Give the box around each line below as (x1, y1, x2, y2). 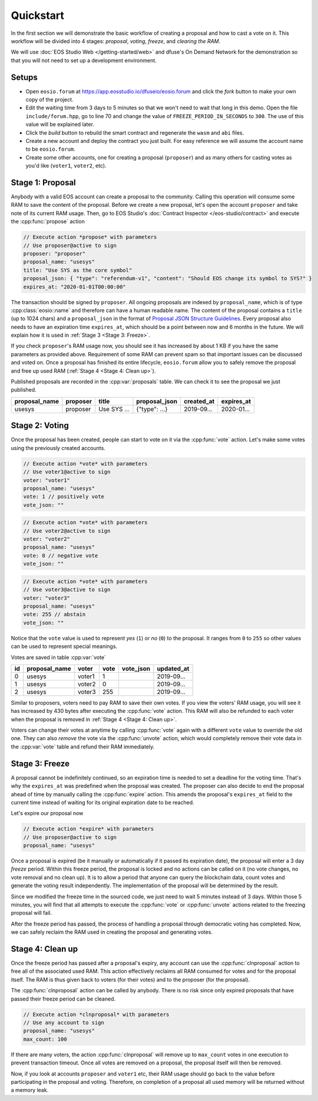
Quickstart (11, 9, 65, 22)
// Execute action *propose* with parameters (23, 234, 157, 240)
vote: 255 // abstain (23, 611, 86, 618)
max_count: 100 (23, 1035, 67, 1043)
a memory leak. (11, 1087, 49, 1094)
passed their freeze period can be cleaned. (11, 995, 116, 1002)
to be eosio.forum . (25, 145, 76, 153)
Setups (11, 72, 38, 82)
